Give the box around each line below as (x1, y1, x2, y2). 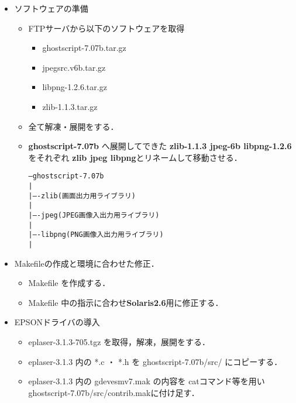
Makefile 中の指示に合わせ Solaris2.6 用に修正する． (28, 296, 223, 308)
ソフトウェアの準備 (14, 2, 88, 14)
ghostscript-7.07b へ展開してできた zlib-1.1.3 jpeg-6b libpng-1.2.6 (28, 140, 292, 152)
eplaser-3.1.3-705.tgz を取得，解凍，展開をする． (28, 335, 211, 347)
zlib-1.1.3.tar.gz (42, 100, 98, 112)
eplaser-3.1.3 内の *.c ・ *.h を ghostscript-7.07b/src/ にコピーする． (28, 355, 283, 367)
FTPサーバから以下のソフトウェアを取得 (28, 22, 185, 34)
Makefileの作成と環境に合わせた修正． (14, 257, 159, 269)
